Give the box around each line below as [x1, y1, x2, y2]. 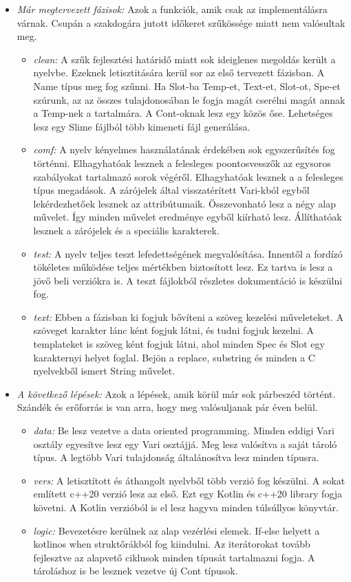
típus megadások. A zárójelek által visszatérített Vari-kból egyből [33, 183, 310, 197]
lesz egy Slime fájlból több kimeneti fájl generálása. [33, 119, 251, 133]
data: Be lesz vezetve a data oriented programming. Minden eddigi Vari [33, 423, 334, 438]
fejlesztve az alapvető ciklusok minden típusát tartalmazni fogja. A [33, 550, 315, 564]
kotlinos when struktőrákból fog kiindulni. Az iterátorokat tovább [33, 537, 310, 551]
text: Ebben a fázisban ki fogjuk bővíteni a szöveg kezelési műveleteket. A [33, 309, 344, 324]
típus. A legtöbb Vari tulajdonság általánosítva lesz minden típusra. [33, 450, 319, 465]
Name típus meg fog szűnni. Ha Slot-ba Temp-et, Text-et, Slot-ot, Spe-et [33, 78, 341, 93]
